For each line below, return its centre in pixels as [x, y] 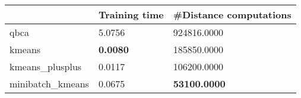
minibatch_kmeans [49, 84]
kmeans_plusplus [46, 66]
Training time [131, 14]
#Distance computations [232, 14]
